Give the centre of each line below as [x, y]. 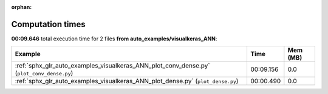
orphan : [22, 7]
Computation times [48, 24]
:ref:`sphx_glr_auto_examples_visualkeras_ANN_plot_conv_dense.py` [112, 66]
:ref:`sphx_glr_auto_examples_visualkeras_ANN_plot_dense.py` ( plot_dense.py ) [127, 81]
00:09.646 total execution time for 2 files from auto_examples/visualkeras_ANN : [114, 39]
